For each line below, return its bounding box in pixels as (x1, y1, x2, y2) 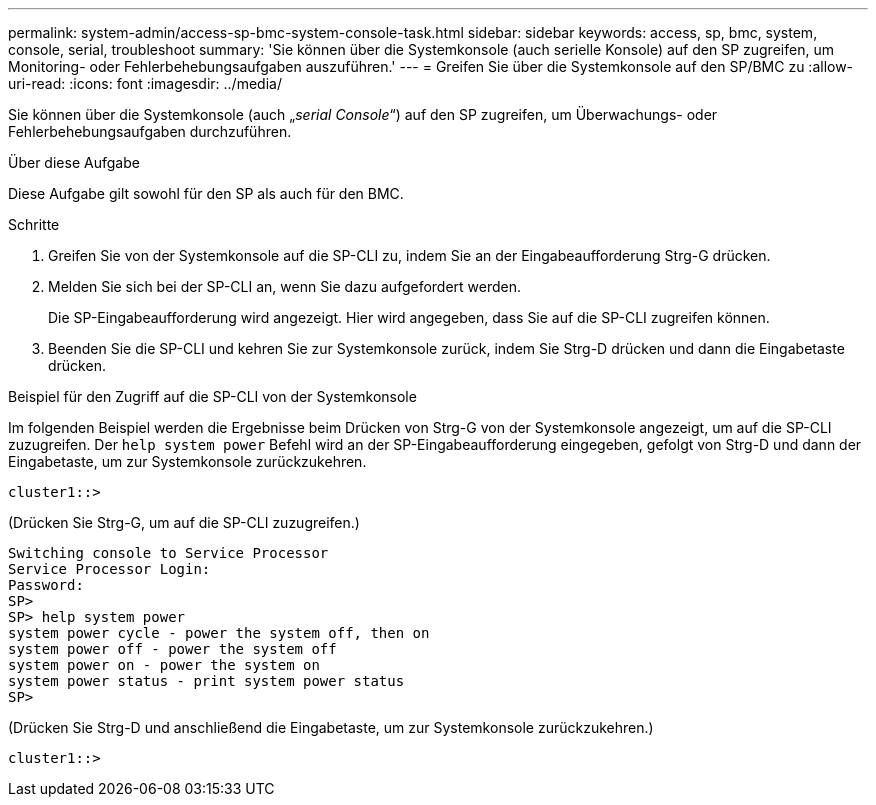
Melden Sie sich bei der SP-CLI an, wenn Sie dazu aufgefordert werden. (48, 278, 522, 295)
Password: (8, 577, 84, 593)
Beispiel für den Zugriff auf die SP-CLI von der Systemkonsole (8, 388, 417, 405)
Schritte (8, 216, 60, 233)
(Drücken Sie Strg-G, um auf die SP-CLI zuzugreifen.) (8, 514, 360, 531)
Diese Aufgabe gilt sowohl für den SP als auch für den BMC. (8, 185, 404, 202)
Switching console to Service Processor (8, 545, 329, 561)
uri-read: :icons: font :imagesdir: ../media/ (8, 75, 282, 92)
